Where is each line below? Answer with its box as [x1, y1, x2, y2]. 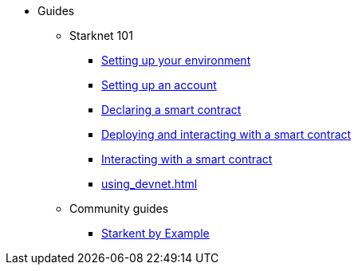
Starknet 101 [69, 29, 133, 42]
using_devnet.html [101, 177, 198, 190]
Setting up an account [101, 78, 217, 92]
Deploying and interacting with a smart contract [101, 128, 352, 141]
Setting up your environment [101, 53, 251, 67]
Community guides [69, 202, 169, 215]
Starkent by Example [101, 226, 210, 240]
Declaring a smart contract [101, 103, 242, 116]
